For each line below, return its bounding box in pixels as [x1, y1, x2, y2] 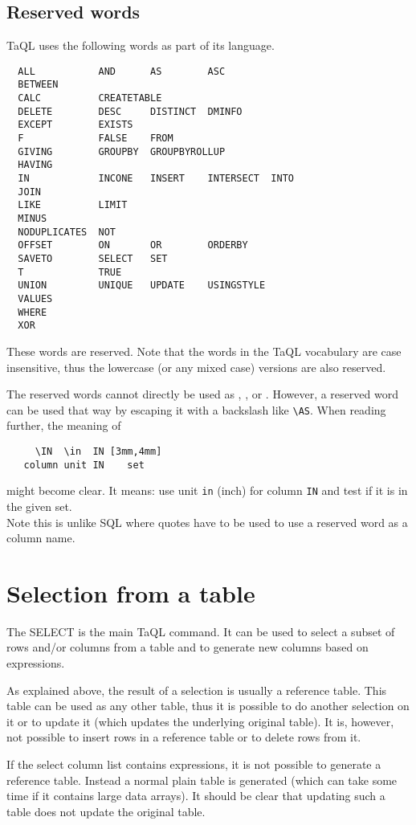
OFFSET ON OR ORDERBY [18, 239, 248, 251]
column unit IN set [23, 459, 145, 471]
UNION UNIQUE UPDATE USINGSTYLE [18, 280, 266, 292]
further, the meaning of [6, 417, 121, 434]
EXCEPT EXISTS [18, 119, 133, 131]
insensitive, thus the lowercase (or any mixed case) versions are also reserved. [6, 358, 386, 375]
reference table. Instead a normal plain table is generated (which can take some [6, 771, 398, 788]
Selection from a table [6, 576, 255, 609]
